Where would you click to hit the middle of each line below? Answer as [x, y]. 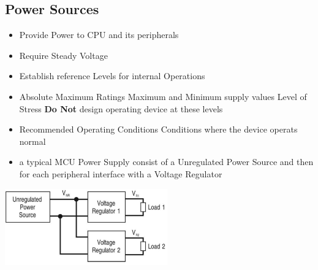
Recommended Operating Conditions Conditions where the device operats [158, 129]
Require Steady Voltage [63, 55]
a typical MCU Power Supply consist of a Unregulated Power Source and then [166, 162]
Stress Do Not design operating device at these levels [121, 108]
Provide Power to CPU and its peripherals [99, 35]
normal [32, 141]
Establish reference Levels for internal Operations [112, 76]
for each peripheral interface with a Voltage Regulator [121, 173]
